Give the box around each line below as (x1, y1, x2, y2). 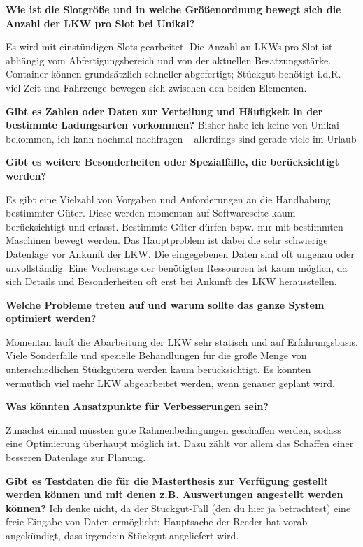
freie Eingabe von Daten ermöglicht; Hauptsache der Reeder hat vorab (6, 514, 308, 529)
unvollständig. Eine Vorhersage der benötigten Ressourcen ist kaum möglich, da (6, 260, 348, 275)
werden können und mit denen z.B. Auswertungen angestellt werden (6, 487, 343, 502)
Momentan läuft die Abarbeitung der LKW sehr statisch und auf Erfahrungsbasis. (6, 334, 358, 349)
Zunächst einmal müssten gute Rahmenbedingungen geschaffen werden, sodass (6, 422, 341, 437)
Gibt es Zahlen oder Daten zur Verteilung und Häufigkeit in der (6, 103, 323, 118)
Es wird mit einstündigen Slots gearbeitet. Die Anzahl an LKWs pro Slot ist (6, 39, 333, 54)
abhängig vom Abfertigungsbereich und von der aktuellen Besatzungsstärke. (6, 52, 332, 67)
